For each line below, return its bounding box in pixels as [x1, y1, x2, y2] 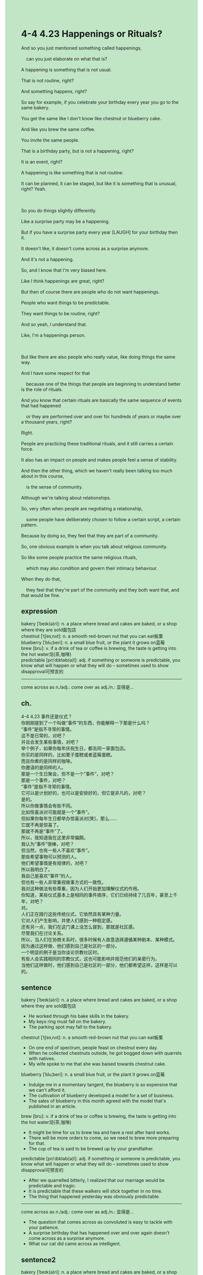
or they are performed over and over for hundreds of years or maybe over [26, 413, 182, 419]
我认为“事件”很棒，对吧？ [21, 840, 74, 847]
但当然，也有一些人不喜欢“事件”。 [21, 847, 92, 853]
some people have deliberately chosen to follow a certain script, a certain [26, 516, 181, 522]
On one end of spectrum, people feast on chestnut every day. [28, 1044, 158, 1051]
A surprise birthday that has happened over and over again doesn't [28, 1230, 170, 1236]
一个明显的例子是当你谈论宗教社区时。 [21, 949, 102, 955]
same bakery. [21, 105, 50, 111]
